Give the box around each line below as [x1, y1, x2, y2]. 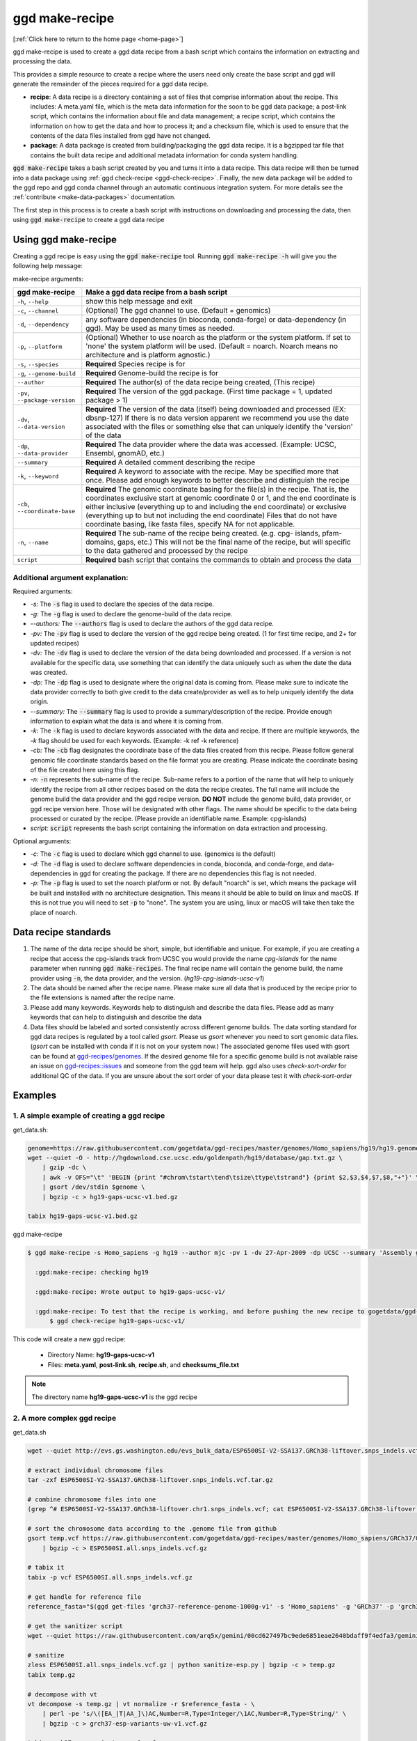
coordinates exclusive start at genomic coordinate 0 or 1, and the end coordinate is [85, 493, 357, 503]
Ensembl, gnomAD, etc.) [85, 448, 165, 458]
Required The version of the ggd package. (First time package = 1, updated [85, 387, 333, 396]
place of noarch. [30, 908, 78, 916]
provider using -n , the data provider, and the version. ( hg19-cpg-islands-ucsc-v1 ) [30, 974, 265, 982]
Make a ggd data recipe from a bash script [85, 288, 228, 297]
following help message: [13, 262, 83, 270]
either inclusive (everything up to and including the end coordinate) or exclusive [85, 502, 347, 512]
